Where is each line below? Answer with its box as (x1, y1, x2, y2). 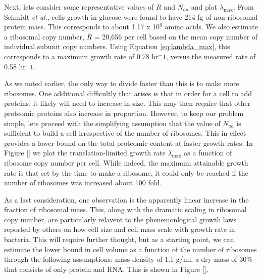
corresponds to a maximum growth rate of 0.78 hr (4, 51, 159, 61)
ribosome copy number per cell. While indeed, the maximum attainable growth (4, 157, 248, 168)
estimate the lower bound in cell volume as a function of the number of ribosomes (4, 244, 257, 254)
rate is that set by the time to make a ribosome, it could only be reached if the (4, 167, 248, 178)
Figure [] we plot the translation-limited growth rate (4, 147, 166, 158)
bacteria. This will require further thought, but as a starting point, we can (4, 234, 234, 245)
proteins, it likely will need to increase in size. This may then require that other (4, 98, 251, 108)
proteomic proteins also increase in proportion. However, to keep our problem (4, 107, 244, 118)
